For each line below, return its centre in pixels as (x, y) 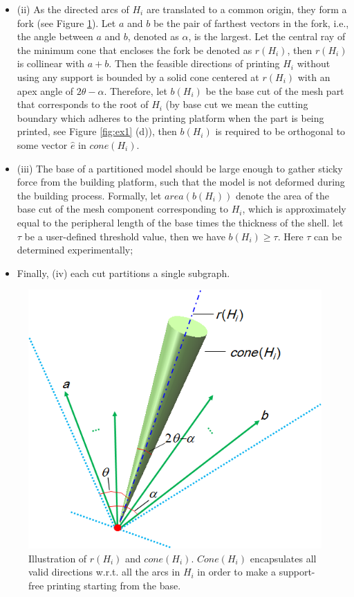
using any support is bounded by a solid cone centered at (138, 77)
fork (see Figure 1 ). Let (66, 23)
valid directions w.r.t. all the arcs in (104, 572)
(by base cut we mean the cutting (237, 104)
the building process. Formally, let (89, 195)
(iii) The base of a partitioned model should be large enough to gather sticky (180, 168)
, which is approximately (294, 209)
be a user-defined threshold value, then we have (125, 236)
